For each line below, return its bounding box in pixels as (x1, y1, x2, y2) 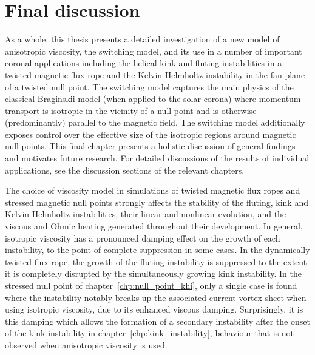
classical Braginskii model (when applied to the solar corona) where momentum (5, 92, 301, 105)
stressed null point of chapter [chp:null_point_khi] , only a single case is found (5, 279, 297, 291)
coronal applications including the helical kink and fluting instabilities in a (5, 56, 282, 69)
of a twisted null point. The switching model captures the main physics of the (5, 80, 294, 93)
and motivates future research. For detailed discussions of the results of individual (5, 152, 310, 164)
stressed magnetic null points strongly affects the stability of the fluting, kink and (5, 195, 308, 208)
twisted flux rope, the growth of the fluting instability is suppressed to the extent (5, 255, 307, 268)
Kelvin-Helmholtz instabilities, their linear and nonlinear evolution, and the (5, 208, 286, 220)
